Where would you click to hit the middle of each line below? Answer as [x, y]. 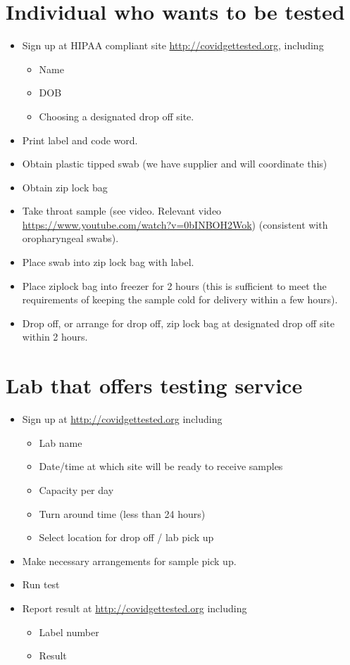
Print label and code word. [80, 140]
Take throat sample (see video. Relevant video [122, 211]
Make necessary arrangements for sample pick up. [129, 560]
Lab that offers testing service [154, 385]
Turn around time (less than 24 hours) [122, 513]
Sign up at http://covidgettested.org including [122, 419]
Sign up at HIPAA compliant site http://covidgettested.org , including [173, 45]
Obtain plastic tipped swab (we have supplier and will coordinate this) [175, 164]
